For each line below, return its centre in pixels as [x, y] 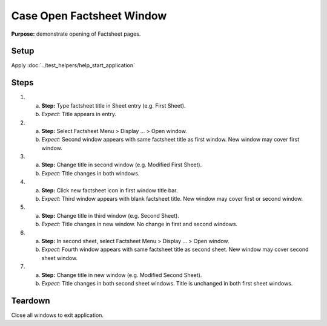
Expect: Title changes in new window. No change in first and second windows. [140, 224]
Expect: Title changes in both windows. [91, 173]
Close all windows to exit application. [58, 315]
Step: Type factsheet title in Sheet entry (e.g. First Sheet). [114, 105]
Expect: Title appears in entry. [79, 114]
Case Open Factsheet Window [89, 16]
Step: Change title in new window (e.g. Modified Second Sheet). [122, 275]
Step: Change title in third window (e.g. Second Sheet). [111, 215]
